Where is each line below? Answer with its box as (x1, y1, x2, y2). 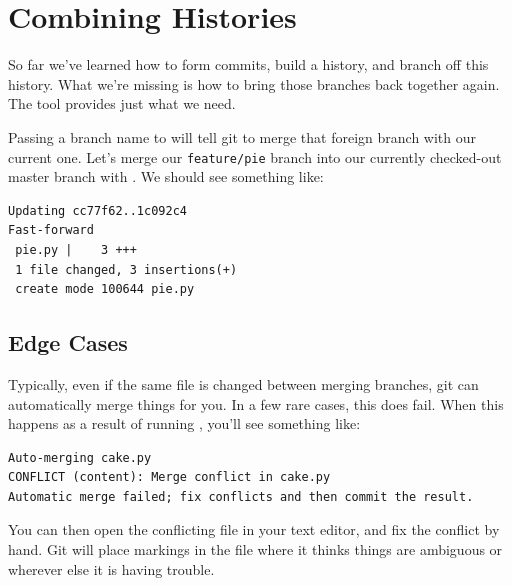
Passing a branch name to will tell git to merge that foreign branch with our (8, 126, 476, 147)
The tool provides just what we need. (8, 93, 236, 114)
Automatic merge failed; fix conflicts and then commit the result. (8, 489, 474, 504)
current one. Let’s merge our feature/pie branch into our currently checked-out (8, 146, 502, 167)
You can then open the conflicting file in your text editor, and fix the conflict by (8, 519, 500, 540)
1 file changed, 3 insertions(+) (15, 262, 238, 277)
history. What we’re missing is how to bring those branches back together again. (8, 73, 500, 94)
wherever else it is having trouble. (8, 558, 215, 579)
